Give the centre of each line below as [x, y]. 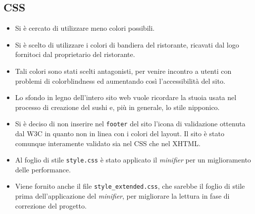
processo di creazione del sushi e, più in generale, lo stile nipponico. [117, 107]
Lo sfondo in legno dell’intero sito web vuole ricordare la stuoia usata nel [126, 97]
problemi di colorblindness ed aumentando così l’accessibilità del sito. [120, 80]
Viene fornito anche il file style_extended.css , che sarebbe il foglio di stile [130, 186]
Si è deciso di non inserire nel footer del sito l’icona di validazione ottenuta [130, 124]
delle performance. [43, 169]
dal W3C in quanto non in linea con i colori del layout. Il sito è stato [120, 134]
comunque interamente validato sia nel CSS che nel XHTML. [108, 143]
